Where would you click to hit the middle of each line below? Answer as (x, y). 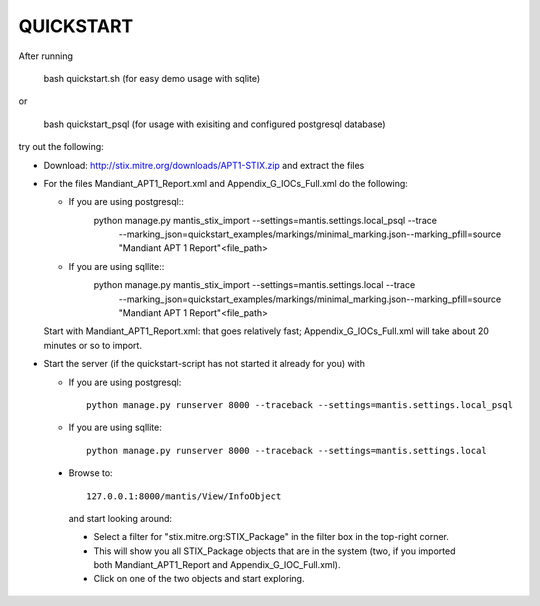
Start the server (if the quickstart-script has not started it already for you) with (204, 364)
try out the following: (61, 147)
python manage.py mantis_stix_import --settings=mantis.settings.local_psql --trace (265, 220)
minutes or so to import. (92, 345)
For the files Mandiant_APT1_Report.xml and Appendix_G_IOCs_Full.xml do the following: (226, 183)
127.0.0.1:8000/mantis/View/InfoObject (184, 496)
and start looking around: (120, 518)
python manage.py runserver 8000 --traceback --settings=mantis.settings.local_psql (300, 404)
